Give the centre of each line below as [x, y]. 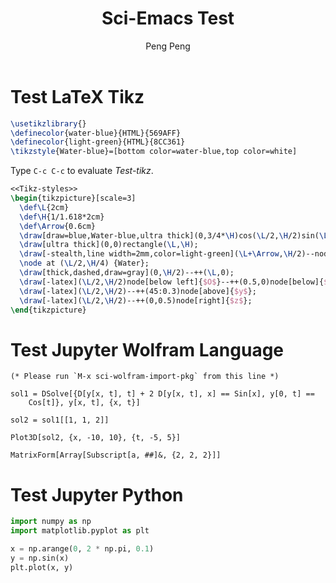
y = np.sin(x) [40, 558]
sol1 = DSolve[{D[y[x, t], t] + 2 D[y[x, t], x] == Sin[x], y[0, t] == [162, 394]
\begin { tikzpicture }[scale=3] [73, 198]
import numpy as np [51, 522]
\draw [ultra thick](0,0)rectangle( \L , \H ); [109, 245]
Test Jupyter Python [97, 494]
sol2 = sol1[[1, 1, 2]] [60, 420]
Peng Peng [168, 46]
